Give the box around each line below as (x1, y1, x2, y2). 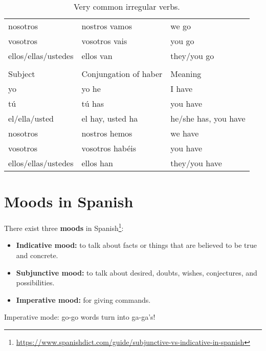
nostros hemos (81, 127, 132, 139)
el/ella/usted (8, 112, 54, 124)
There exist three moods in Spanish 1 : (4, 221, 124, 233)
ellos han (81, 157, 113, 169)
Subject (8, 68, 35, 80)
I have (170, 83, 192, 94)
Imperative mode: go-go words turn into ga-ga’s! (4, 311, 156, 322)
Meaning (170, 68, 202, 80)
